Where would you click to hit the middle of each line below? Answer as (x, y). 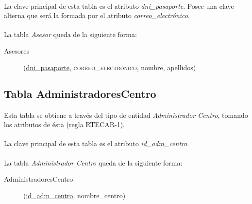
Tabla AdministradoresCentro (80, 93)
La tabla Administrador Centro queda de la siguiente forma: (93, 162)
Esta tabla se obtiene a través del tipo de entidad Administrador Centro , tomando (126, 115)
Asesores (17, 50)
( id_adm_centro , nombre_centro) (75, 195)
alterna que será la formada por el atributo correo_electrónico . (97, 15)
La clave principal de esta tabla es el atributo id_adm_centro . (97, 143)
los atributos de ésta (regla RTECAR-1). (64, 124)
